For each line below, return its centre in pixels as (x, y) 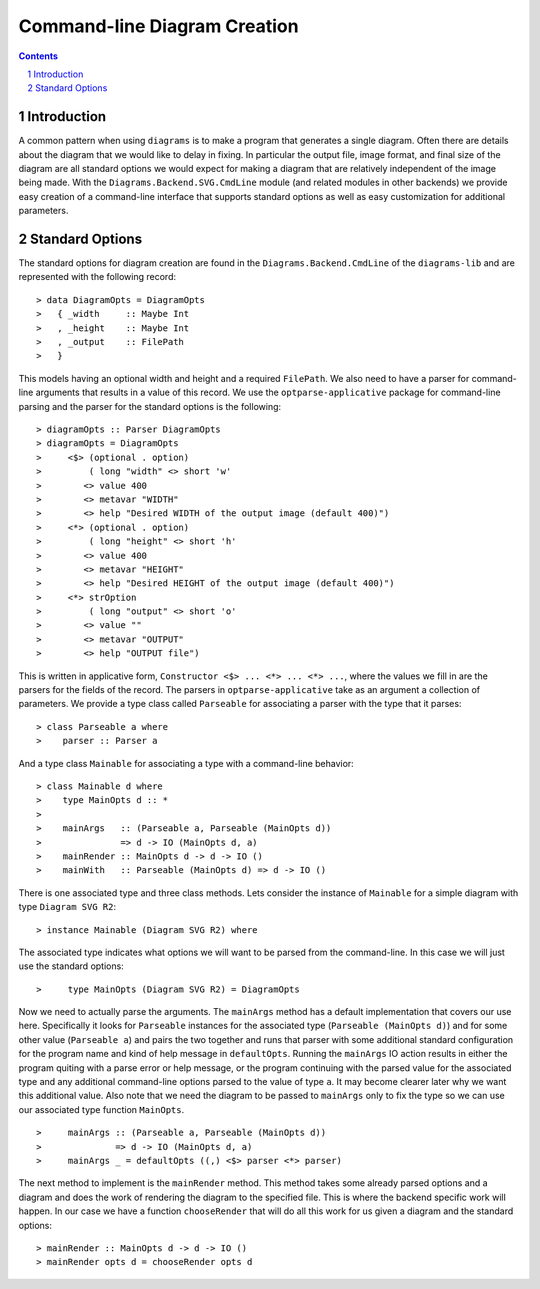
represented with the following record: (97, 277)
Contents (38, 56)
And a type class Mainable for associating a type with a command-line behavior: (186, 763)
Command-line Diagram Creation (158, 26)
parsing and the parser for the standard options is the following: (150, 406)
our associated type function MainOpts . (101, 1109)
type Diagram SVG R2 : (67, 907)
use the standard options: (71, 966)
